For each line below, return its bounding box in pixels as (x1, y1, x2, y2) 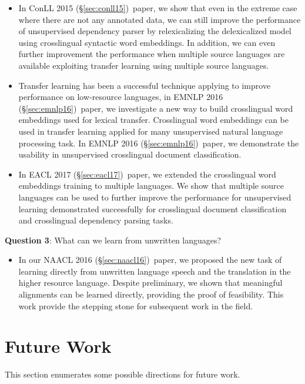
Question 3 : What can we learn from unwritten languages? (5, 233, 222, 246)
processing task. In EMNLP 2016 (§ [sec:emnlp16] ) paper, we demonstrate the (18, 136, 299, 149)
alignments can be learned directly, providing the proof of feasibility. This (18, 288, 284, 300)
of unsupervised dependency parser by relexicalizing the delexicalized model (18, 25, 291, 37)
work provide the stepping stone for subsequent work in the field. (18, 299, 253, 312)
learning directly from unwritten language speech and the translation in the (18, 265, 291, 277)
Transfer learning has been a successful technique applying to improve (18, 79, 271, 91)
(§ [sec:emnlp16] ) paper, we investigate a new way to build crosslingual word (18, 102, 293, 114)
